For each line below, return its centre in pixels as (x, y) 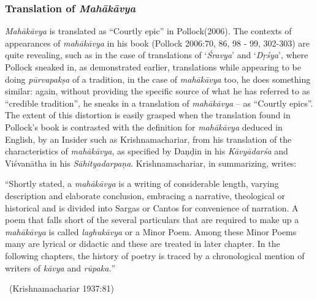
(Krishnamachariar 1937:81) (61, 288)
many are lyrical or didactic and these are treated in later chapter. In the (143, 244)
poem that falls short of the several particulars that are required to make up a (152, 220)
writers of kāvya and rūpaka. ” (60, 267)
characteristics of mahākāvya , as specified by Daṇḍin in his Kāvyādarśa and (147, 151)
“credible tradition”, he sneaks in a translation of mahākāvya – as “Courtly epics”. (159, 103)
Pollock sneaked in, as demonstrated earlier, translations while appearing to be (153, 67)
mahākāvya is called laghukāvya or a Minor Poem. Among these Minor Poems (151, 231)
